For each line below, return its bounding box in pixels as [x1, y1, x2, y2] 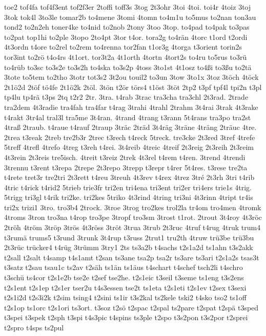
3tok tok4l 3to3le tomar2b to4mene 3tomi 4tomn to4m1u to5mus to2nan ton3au [4, 11, 256, 22]
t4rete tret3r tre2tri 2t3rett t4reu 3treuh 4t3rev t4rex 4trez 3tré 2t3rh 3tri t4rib [4, 172, 255, 183]
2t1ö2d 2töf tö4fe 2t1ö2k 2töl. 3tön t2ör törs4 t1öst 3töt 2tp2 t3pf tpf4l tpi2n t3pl [4, 81, 262, 92]
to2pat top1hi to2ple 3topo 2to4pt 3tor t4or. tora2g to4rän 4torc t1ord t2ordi [4, 31, 248, 42]
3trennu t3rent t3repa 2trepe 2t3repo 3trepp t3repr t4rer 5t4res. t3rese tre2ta [4, 162, 248, 172]
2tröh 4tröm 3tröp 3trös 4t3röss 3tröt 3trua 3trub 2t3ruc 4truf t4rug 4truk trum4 [4, 222, 261, 233]
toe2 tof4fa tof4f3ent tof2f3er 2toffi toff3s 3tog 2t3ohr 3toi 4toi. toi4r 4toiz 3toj [4, 2, 251, 12]
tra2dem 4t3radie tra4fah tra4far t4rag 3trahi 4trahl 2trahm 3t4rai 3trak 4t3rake [4, 101, 258, 112]
